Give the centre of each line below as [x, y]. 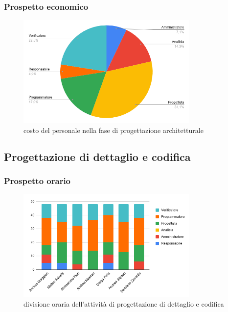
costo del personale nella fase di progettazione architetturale [114, 130]
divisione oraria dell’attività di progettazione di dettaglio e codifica [124, 304]
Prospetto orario [37, 180]
